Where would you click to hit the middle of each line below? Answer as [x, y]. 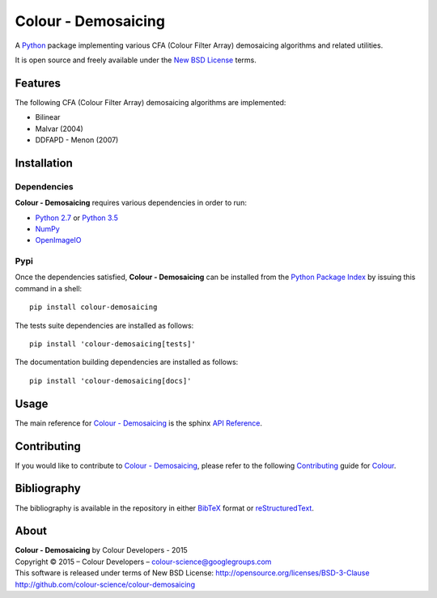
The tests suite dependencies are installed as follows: [104, 325]
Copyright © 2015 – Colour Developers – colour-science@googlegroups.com [143, 562]
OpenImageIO [58, 240]
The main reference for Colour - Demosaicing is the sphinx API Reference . [139, 423]
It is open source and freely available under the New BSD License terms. [136, 60]
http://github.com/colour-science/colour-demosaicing [105, 584]
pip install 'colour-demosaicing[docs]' [110, 381]
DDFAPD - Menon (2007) [77, 140]
